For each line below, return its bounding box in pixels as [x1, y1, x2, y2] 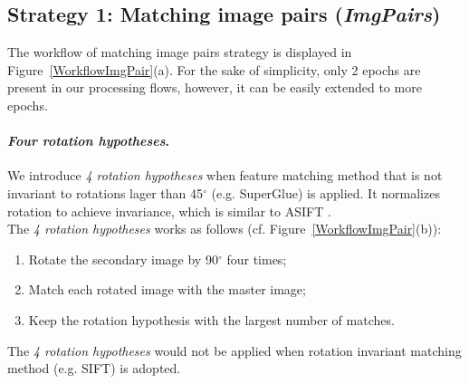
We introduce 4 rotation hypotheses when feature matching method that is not [7, 166, 443, 185]
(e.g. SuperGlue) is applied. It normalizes [211, 183, 440, 202]
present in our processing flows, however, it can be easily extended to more [7, 78, 422, 97]
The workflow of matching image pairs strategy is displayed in [7, 43, 352, 62]
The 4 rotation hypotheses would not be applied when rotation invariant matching [7, 341, 462, 360]
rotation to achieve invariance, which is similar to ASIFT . [7, 201, 331, 220]
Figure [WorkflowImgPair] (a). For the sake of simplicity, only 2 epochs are [7, 60, 421, 79]
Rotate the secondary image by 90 [28, 249, 218, 268]
